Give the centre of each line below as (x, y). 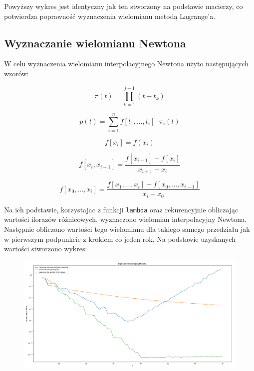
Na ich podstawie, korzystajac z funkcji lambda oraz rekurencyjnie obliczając (121, 209)
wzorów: (16, 73)
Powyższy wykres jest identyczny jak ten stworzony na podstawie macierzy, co (124, 6)
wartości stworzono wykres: (46, 249)
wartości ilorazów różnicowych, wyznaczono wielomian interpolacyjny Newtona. (125, 219)
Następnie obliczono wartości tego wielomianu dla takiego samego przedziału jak (127, 229)
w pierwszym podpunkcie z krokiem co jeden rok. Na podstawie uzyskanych (120, 239)
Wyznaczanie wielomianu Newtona (95, 43)
